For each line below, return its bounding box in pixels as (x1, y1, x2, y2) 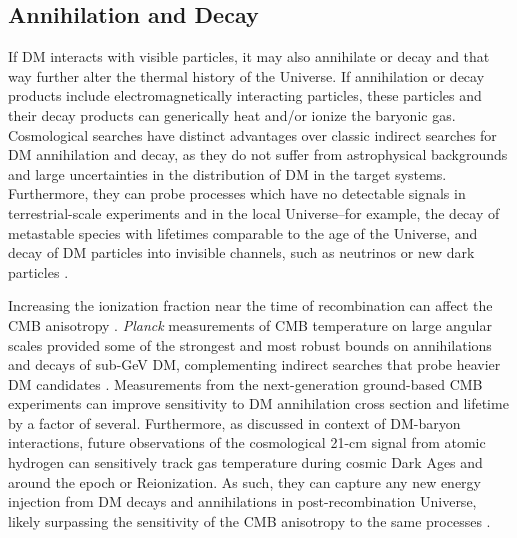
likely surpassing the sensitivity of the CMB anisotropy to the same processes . (8, 510, 491, 531)
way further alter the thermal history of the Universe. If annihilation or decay (8, 65, 485, 86)
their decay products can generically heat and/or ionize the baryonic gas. (8, 104, 456, 125)
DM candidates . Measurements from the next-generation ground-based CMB (8, 373, 483, 394)
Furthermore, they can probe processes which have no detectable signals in (8, 183, 466, 204)
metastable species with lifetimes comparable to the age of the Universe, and (8, 222, 478, 243)
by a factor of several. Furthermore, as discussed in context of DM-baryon (8, 412, 461, 433)
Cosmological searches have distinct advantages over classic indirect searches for (8, 124, 497, 145)
